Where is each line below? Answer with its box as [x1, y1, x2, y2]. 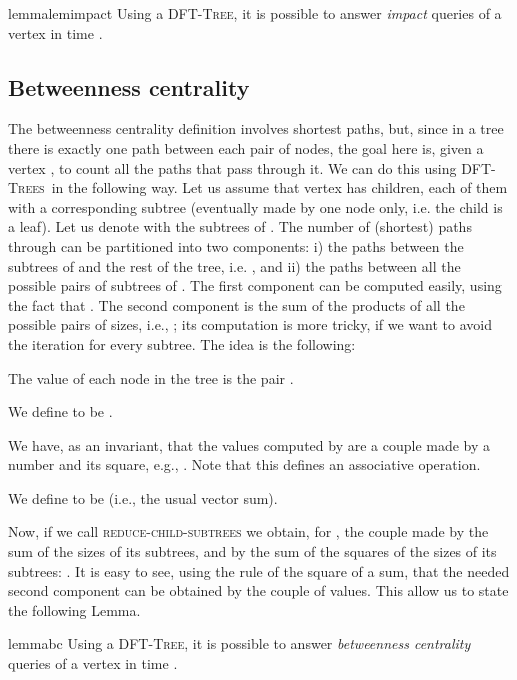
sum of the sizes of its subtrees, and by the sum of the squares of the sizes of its [8, 541, 497, 562]
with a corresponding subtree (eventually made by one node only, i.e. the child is [8, 196, 503, 217]
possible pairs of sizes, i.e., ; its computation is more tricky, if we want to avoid [8, 314, 493, 335]
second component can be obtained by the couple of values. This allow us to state [8, 580, 509, 601]
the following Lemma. [8, 599, 141, 620]
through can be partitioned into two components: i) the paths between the [8, 235, 464, 256]
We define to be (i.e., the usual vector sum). [8, 487, 278, 508]
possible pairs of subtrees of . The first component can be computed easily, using [8, 275, 502, 296]
